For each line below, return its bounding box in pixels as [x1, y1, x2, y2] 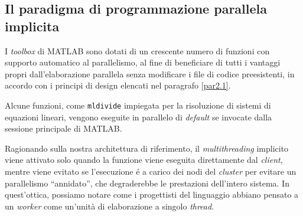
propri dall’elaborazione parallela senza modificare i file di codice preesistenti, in [5, 67, 295, 80]
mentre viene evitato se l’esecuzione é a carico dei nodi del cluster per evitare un [5, 165, 297, 177]
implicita [5, 17, 60, 35]
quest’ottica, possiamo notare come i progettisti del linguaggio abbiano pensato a [5, 188, 299, 201]
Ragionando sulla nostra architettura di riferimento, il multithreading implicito [5, 142, 289, 154]
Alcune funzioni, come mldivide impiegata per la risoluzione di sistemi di [5, 99, 271, 111]
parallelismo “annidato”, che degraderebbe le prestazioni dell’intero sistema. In [5, 176, 289, 189]
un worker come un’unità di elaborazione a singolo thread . [5, 199, 214, 212]
